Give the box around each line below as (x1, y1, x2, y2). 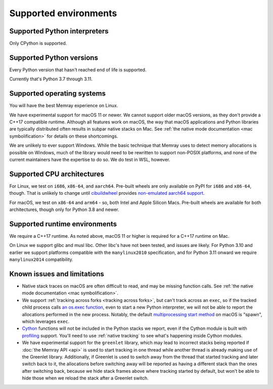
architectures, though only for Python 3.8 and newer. (9, 206, 119, 212)
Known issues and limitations (9, 270, 104, 278)
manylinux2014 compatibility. (9, 256, 73, 263)
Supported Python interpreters (9, 27, 109, 35)
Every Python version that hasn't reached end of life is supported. (9, 66, 147, 73)
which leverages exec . (22, 319, 70, 325)
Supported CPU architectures (9, 169, 105, 178)
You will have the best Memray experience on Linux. (9, 103, 118, 109)
